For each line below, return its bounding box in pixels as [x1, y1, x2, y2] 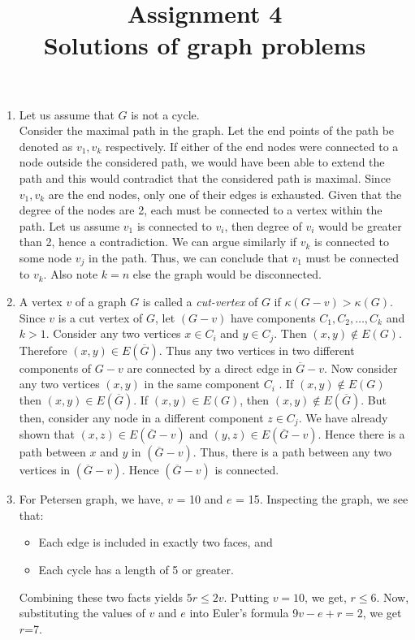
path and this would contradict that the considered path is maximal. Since [19, 169, 391, 186]
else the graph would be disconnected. [132, 266, 322, 283]
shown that [19, 426, 75, 443]
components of [19, 359, 92, 376]
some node [19, 249, 72, 266]
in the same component [144, 375, 260, 392]
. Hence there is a [318, 426, 405, 443]
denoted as [19, 137, 73, 154]
